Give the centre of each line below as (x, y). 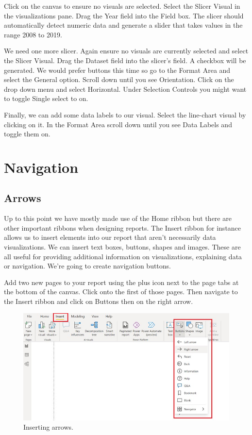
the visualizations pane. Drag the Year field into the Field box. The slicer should (124, 15)
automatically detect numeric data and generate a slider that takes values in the (123, 25)
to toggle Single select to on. (46, 98)
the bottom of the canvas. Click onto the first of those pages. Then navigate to (121, 292)
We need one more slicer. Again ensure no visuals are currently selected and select (126, 51)
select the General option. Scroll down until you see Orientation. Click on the (119, 79)
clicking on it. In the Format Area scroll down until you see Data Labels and (118, 124)
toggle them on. (27, 134)
